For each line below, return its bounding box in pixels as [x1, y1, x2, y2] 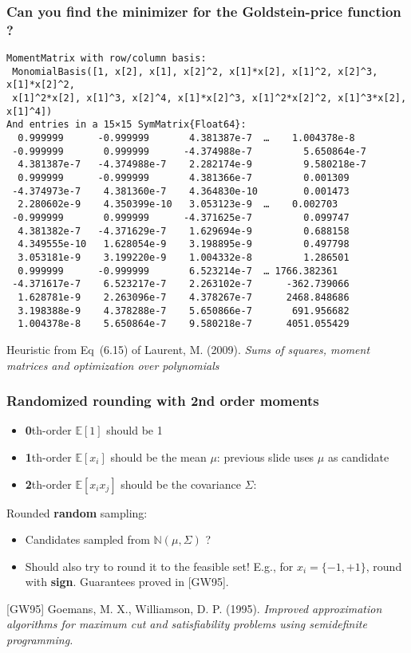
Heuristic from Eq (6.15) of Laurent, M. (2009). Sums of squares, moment [6, 340, 370, 357]
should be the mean [110, 448, 207, 465]
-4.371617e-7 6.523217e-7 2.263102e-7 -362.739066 [12, 278, 350, 290]
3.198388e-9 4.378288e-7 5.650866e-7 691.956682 [18, 305, 350, 317]
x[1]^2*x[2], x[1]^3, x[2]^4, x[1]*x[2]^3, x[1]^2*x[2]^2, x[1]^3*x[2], [12, 92, 407, 104]
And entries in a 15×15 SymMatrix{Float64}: [6, 119, 247, 131]
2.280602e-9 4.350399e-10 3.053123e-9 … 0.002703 [18, 199, 338, 210]
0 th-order [25, 422, 72, 439]
